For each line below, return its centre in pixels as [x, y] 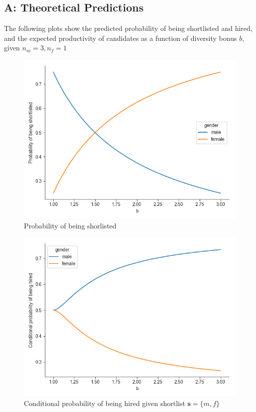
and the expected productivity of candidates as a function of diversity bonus [121, 38]
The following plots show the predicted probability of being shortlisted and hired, [128, 28]
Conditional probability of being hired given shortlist [105, 403]
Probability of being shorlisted [70, 225]
